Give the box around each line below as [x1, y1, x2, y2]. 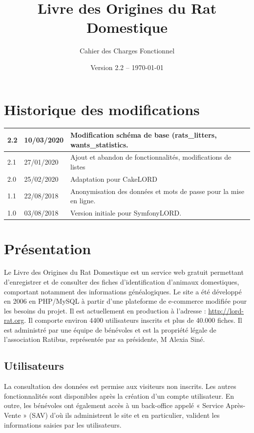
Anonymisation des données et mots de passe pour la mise [70, 186, 245, 196]
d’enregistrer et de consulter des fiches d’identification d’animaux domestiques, [4, 276, 239, 287]
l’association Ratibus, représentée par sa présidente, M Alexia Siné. [4, 334, 205, 344]
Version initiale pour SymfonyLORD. [70, 208, 182, 218]
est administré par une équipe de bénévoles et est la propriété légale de [4, 324, 216, 335]
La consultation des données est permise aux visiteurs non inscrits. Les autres [4, 381, 236, 391]
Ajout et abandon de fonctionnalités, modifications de [70, 152, 232, 162]
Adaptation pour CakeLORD [70, 173, 158, 184]
